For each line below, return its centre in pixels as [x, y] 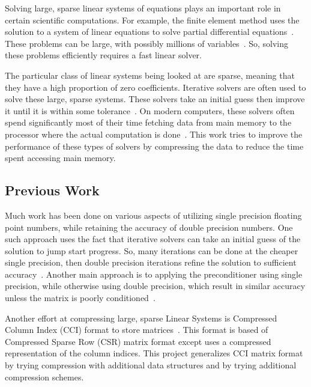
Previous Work [52, 190]
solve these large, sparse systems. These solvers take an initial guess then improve [155, 99]
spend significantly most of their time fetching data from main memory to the [148, 122]
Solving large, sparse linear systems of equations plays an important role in [143, 8]
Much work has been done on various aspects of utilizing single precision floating [153, 215]
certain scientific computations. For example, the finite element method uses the [152, 20]
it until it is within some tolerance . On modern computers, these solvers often [150, 110]
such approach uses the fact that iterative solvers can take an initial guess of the [153, 239]
